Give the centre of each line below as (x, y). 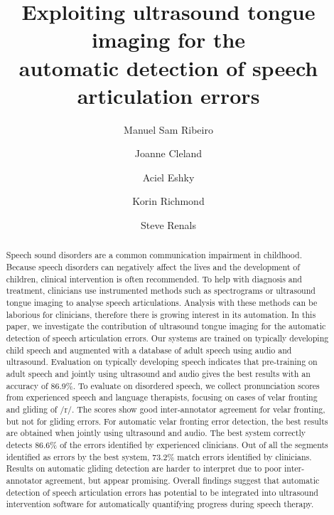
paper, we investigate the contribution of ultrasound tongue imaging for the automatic (166, 326)
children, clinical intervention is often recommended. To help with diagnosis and (154, 278)
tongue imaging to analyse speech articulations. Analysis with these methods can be (162, 303)
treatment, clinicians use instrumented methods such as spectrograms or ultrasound (161, 291)
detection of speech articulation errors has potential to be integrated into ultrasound (162, 492)
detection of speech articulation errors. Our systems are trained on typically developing (167, 338)
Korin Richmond (168, 201)
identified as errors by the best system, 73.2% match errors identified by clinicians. (159, 456)
